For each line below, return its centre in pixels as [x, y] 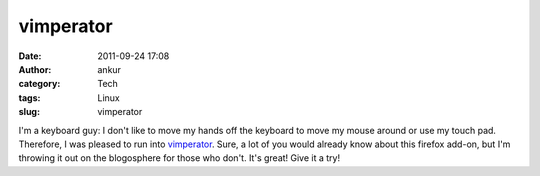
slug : [29, 112]
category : [39, 84]
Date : [30, 56]
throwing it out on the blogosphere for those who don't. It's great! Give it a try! [179, 158]
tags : [29, 97]
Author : [35, 69]
